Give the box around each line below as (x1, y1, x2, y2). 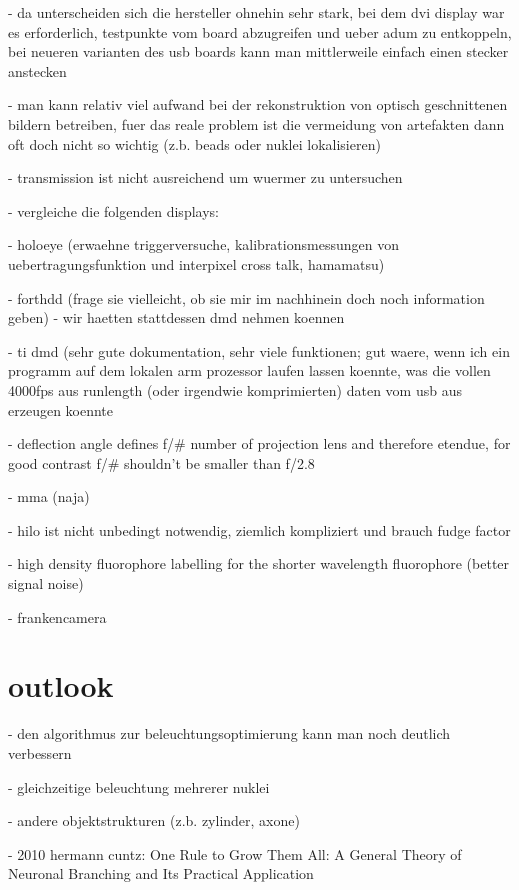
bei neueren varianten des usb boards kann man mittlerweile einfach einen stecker (8, 41, 509, 62)
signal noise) (8, 573, 84, 594)
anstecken (8, 60, 67, 81)
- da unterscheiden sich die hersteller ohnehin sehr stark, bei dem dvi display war (8, 2, 505, 22)
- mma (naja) (8, 486, 90, 507)
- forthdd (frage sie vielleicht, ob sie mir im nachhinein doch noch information (8, 287, 485, 308)
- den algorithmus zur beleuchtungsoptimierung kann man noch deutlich (8, 723, 451, 744)
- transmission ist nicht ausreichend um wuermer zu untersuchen (8, 167, 403, 188)
